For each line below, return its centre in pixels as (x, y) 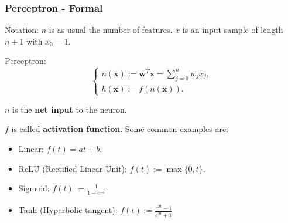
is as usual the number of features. (111, 30)
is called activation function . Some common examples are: (120, 129)
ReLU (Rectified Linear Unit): (73, 168)
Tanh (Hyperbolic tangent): (68, 210)
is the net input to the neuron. (70, 109)
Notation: (22, 30)
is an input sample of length (233, 30)
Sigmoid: (34, 188)
